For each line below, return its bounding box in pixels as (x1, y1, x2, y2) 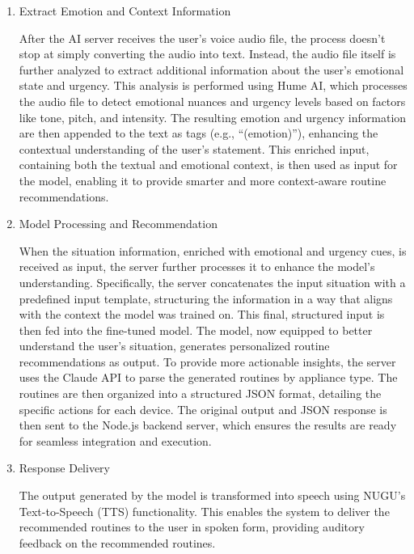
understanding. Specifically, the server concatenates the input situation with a (19, 273, 406, 290)
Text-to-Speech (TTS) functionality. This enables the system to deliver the (19, 502, 390, 519)
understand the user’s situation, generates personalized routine (19, 337, 330, 354)
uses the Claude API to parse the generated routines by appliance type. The (19, 369, 398, 386)
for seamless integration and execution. (19, 432, 212, 449)
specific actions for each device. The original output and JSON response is (19, 400, 387, 417)
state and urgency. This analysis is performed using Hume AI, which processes (19, 77, 408, 94)
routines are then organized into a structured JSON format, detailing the (19, 385, 382, 402)
